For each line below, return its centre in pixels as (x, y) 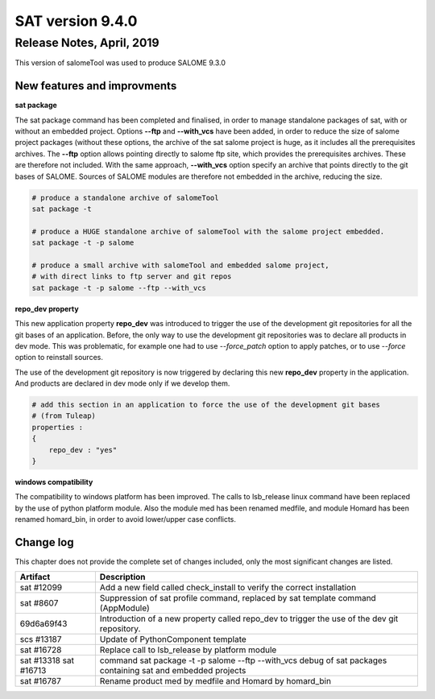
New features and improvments (96, 86)
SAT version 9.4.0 (76, 21)
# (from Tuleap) (64, 416)
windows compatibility (54, 482)
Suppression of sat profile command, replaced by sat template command (238, 598)
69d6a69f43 (43, 624)
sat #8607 (39, 603)
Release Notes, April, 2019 (87, 43)
